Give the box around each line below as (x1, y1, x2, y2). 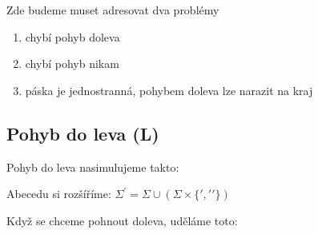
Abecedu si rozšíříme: (6, 185, 111, 202)
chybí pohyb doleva (25, 28, 120, 45)
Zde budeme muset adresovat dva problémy (6, 2, 219, 18)
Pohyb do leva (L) (6, 121, 159, 145)
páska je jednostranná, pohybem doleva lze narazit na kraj (25, 81, 313, 98)
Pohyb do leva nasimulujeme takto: (6, 158, 179, 175)
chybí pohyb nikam (25, 55, 119, 72)
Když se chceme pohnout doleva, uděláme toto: (6, 212, 238, 228)
